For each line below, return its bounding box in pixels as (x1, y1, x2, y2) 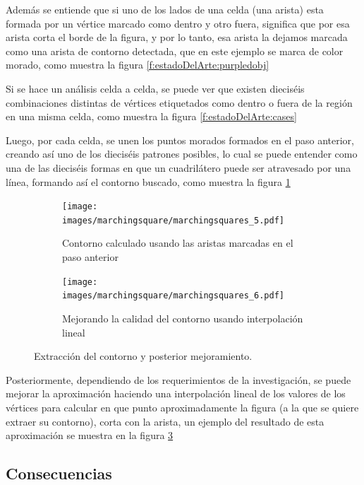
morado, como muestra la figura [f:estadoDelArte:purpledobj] (6, 57, 269, 72)
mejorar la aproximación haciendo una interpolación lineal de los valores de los (6, 386, 346, 401)
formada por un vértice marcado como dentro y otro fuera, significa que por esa (6, 16, 350, 30)
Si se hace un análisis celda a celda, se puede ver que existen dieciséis (6, 81, 305, 95)
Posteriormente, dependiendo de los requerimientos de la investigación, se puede (6, 372, 351, 387)
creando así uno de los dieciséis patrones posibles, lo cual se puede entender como (6, 146, 358, 161)
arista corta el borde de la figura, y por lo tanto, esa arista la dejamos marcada (6, 30, 348, 45)
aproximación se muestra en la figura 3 (6, 428, 174, 443)
